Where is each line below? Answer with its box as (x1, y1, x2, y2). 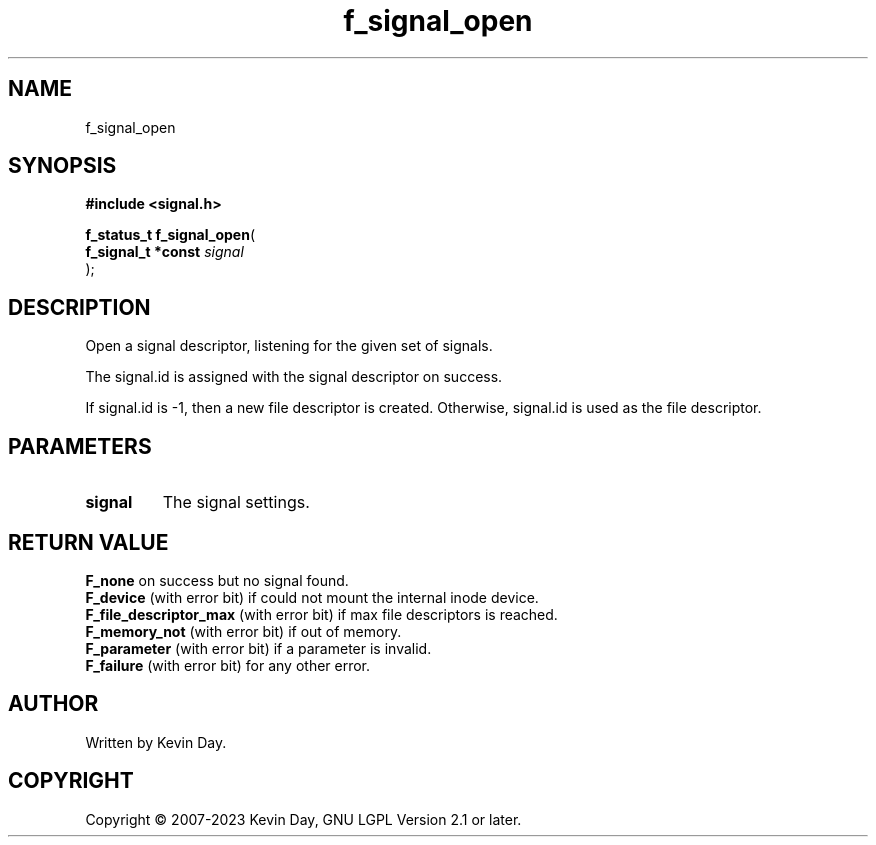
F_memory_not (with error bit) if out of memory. (85, 622, 402, 640)
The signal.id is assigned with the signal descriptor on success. (85, 368, 503, 386)
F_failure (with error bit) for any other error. (85, 656, 371, 674)
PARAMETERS (8, 433, 152, 459)
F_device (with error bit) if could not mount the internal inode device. (85, 588, 539, 606)
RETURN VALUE (8, 529, 169, 555)
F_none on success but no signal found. (85, 571, 349, 589)
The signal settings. (162, 492, 310, 513)
